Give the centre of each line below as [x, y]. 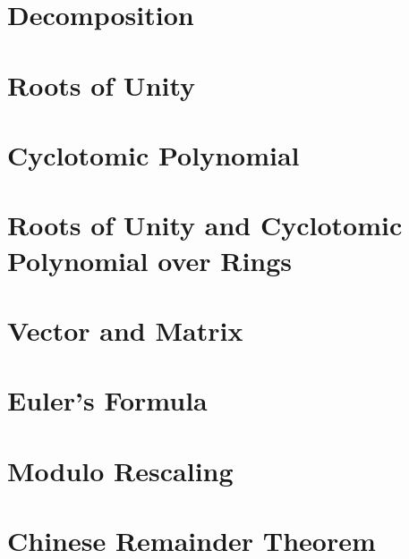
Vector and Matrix [125, 330]
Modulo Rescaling [120, 470]
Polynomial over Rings [150, 260]
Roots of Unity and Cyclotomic [205, 225]
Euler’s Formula [107, 400]
